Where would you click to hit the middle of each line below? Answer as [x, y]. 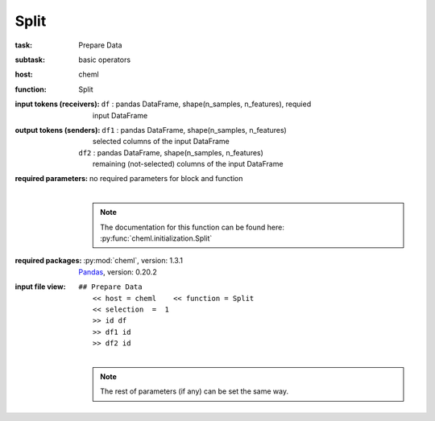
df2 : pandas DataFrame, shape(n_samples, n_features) [171, 152]
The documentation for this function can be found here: [193, 227]
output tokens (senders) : [58, 130]
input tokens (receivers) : [57, 104]
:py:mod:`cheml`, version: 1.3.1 [133, 261]
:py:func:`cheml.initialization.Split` [156, 238]
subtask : [30, 60]
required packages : [48, 261]
